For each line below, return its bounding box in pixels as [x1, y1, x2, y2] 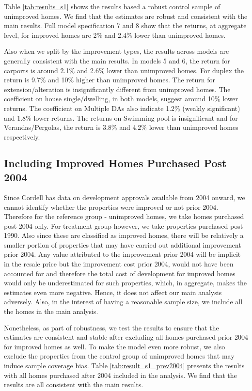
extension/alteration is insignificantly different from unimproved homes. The [4, 84, 231, 94]
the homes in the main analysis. [4, 306, 98, 316]
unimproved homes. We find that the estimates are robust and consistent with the [4, 11, 248, 21]
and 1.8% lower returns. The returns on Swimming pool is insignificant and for [4, 112, 238, 123]
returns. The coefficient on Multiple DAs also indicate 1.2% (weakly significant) [4, 103, 240, 113]
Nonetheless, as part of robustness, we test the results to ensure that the [4, 322, 219, 332]
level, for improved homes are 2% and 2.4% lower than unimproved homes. [4, 30, 226, 40]
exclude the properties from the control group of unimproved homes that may [4, 351, 235, 361]
